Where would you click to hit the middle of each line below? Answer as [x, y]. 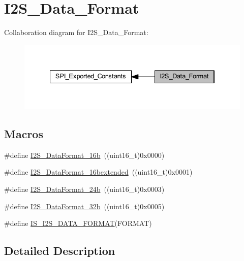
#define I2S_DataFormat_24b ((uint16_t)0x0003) [84, 189]
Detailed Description [60, 251]
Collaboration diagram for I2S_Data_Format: [76, 32]
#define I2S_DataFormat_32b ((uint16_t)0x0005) [84, 206]
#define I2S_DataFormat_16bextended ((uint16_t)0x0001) [98, 172]
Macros [24, 134]
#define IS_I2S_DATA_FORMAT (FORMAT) [78, 223]
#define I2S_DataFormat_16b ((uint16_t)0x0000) [84, 155]
